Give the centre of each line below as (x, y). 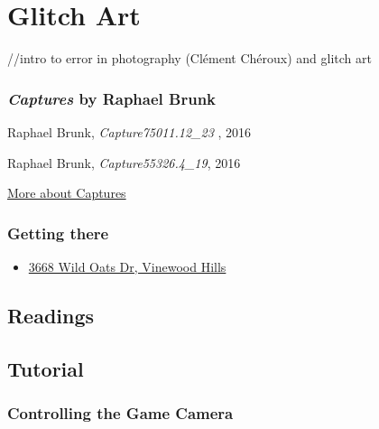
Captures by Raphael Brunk (112, 98)
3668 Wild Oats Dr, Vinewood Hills (127, 266)
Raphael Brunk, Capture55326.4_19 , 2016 (124, 162)
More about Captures (67, 193)
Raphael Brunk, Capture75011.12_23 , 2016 (129, 131)
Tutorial (46, 368)
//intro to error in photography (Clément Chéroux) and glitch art (189, 58)
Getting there (58, 233)
